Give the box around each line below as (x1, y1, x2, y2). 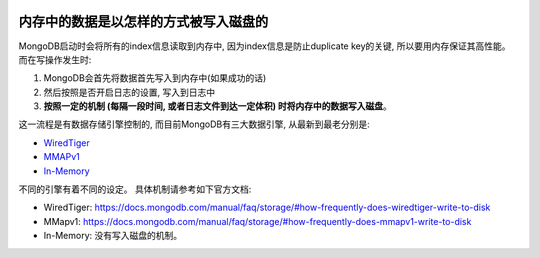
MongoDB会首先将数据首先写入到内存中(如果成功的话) (43, 72, 267, 84)
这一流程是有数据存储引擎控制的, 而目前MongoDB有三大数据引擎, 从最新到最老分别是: (18, 118, 370, 130)
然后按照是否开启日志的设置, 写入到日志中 (43, 86, 215, 98)
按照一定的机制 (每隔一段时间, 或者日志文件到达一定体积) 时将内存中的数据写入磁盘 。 (43, 100, 392, 112)
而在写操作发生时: (18, 53, 92, 65)
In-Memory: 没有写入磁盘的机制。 (43, 230, 183, 242)
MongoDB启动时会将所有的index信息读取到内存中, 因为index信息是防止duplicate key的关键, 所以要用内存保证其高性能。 (18, 40, 511, 52)
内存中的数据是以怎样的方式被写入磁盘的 (18, 13, 269, 30)
